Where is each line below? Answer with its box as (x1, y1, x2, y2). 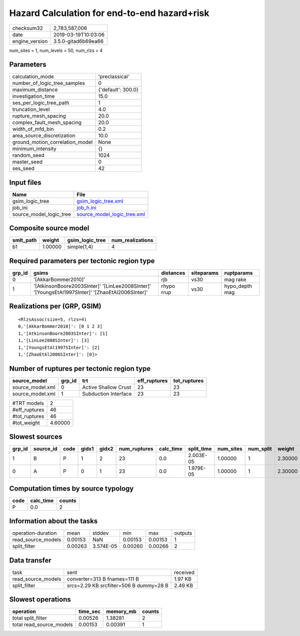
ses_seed (12, 165, 35, 172)
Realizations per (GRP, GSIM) (9, 302, 101, 311)
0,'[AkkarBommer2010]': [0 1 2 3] (18, 324, 102, 329)
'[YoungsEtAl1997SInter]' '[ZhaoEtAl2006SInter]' (33, 289, 148, 296)
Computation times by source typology (9, 484, 134, 493)
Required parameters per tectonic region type (9, 256, 155, 265)
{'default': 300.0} (98, 86, 139, 93)
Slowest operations (9, 595, 71, 604)
